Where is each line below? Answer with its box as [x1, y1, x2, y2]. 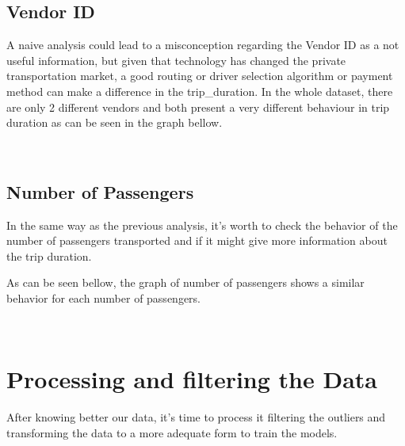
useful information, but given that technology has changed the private [6, 51, 346, 68]
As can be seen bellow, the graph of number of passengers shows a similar [6, 274, 365, 291]
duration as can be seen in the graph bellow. [6, 114, 223, 131]
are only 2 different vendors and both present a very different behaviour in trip [6, 98, 390, 115]
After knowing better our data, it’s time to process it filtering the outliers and [6, 409, 386, 425]
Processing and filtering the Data [6, 363, 377, 395]
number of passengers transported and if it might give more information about [6, 232, 388, 249]
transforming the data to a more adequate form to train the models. [6, 424, 338, 440]
